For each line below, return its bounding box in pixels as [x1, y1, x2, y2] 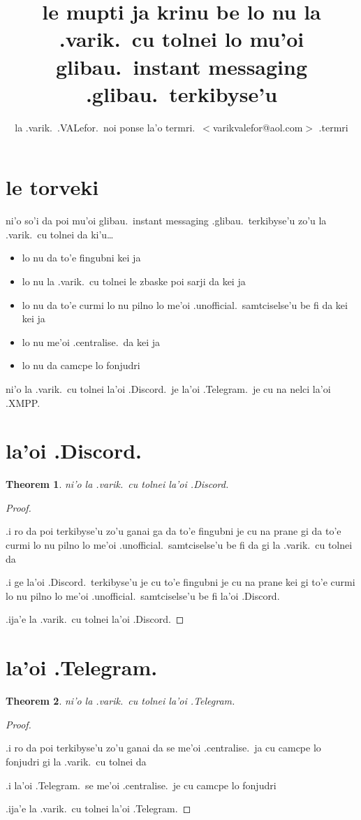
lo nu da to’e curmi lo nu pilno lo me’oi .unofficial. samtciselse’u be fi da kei [22, 297, 348, 312]
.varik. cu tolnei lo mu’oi [59, 24, 304, 53]
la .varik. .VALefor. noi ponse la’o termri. [15, 120, 196, 134]
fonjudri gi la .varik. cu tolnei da [6, 754, 147, 768]
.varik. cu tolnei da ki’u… [6, 226, 114, 241]
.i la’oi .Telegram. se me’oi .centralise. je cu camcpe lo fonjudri [6, 777, 277, 792]
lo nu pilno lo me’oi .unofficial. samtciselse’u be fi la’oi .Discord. [6, 588, 280, 603]
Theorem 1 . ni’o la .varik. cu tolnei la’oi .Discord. [6, 477, 229, 491]
